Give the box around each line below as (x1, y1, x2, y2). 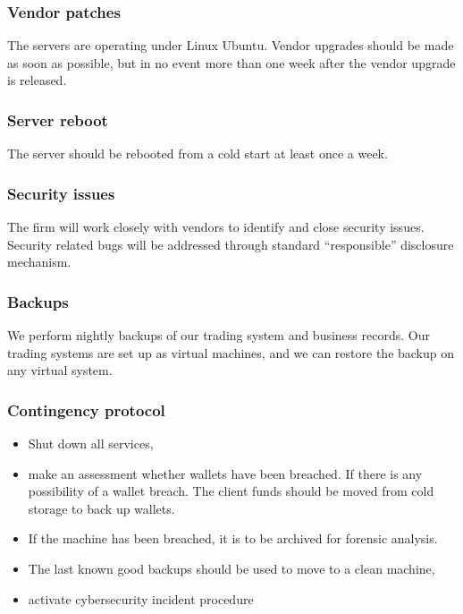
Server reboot (7, 108, 108, 131)
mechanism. (7, 252, 72, 271)
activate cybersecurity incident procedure (28, 589, 254, 608)
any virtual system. (7, 361, 113, 379)
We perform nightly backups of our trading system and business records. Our (7, 326, 430, 345)
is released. (7, 71, 67, 90)
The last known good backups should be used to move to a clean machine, (28, 559, 435, 577)
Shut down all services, (28, 434, 154, 453)
